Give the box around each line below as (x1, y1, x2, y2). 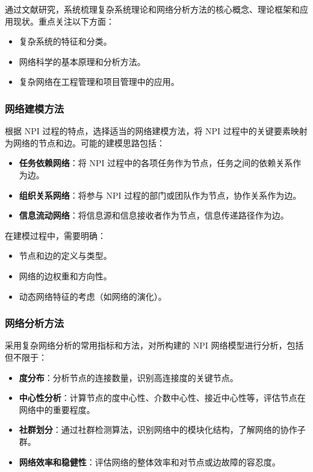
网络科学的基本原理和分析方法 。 (19, 55, 146, 67)
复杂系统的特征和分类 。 (19, 35, 112, 48)
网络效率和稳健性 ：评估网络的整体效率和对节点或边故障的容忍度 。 (19, 455, 280, 468)
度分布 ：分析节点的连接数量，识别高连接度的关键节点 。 (19, 371, 238, 383)
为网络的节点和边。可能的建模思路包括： (5, 136, 165, 149)
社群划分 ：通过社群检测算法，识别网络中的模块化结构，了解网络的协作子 (19, 423, 306, 436)
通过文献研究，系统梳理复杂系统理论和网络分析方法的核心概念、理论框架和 (5, 3, 300, 15)
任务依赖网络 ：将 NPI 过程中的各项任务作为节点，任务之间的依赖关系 (19, 157, 293, 169)
